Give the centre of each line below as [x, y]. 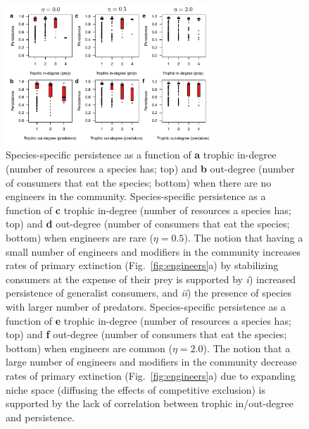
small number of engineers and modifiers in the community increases [153, 251]
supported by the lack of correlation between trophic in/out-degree [150, 403]
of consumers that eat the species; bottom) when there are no [139, 182]
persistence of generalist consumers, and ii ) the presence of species [149, 293]
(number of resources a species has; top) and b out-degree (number [150, 169]
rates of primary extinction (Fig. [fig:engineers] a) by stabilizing [142, 265]
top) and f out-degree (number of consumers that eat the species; [146, 334]
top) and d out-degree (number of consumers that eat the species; [148, 224]
